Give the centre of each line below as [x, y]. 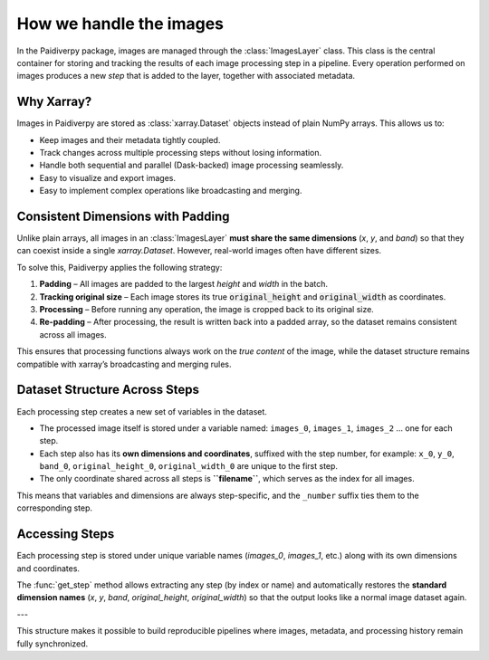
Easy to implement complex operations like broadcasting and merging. [171, 191]
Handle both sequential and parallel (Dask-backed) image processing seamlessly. [192, 165]
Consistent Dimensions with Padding [123, 216]
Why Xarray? [54, 102]
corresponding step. [55, 508]
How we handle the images [120, 24]
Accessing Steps [66, 534]
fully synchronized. [53, 644]
